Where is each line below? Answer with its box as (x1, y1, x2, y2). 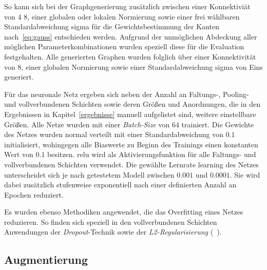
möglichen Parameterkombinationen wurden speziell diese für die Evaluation (4, 41, 244, 52)
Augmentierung (4, 252, 88, 267)
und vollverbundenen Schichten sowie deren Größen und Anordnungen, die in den (4, 99, 260, 109)
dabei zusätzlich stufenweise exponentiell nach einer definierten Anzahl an (4, 179, 237, 190)
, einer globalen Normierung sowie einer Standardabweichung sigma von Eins (21, 61, 263, 72)
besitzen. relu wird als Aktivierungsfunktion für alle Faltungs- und (47, 149, 256, 160)
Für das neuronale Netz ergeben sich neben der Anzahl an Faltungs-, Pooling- (4, 88, 249, 99)
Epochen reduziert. (4, 189, 64, 200)
